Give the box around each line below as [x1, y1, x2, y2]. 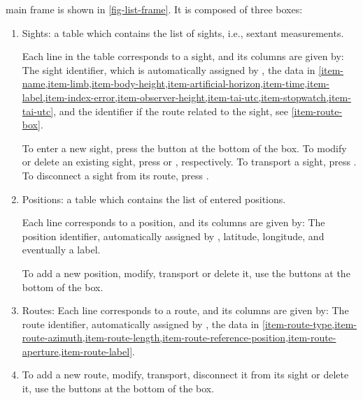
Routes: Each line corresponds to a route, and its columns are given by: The [22, 303, 349, 318]
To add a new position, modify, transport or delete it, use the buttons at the [22, 265, 350, 280]
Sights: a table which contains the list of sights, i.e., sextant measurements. [22, 25, 344, 40]
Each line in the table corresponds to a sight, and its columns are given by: [22, 49, 344, 64]
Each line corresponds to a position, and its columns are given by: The [22, 215, 325, 230]
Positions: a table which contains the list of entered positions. [22, 191, 286, 206]
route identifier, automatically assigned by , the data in [22, 316, 259, 331]
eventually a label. [22, 242, 101, 257]
